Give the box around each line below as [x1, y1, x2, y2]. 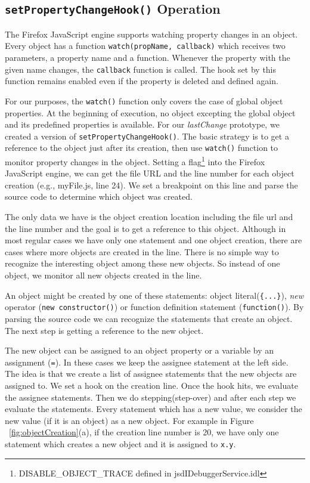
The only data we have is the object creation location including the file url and [5, 210, 293, 223]
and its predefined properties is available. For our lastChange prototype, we [5, 118, 280, 131]
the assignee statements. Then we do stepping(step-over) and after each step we [5, 391, 296, 403]
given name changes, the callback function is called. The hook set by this [5, 63, 277, 75]
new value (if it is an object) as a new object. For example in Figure [5, 414, 254, 426]
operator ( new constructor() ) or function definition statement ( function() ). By [5, 301, 304, 313]
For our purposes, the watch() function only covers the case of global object [5, 94, 283, 107]
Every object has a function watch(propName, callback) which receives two [5, 39, 286, 52]
